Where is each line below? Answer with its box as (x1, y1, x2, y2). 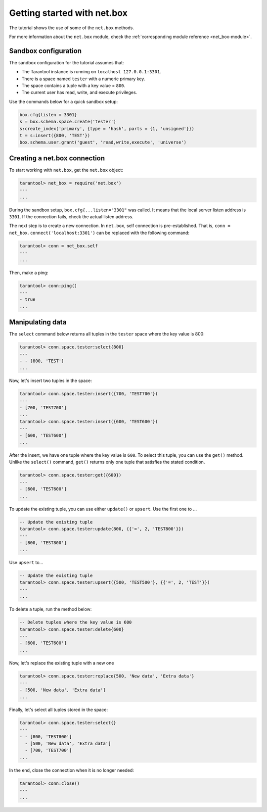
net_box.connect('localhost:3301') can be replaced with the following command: (9, 230, 190, 236)
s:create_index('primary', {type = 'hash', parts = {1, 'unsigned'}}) (19, 126, 195, 131)
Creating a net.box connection (9, 154, 105, 162)
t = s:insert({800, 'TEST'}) (19, 133, 90, 138)
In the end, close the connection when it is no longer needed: (9, 767, 134, 773)
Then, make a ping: (9, 270, 48, 276)
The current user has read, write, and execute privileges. (21, 90, 137, 96)
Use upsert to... (9, 560, 44, 566)
